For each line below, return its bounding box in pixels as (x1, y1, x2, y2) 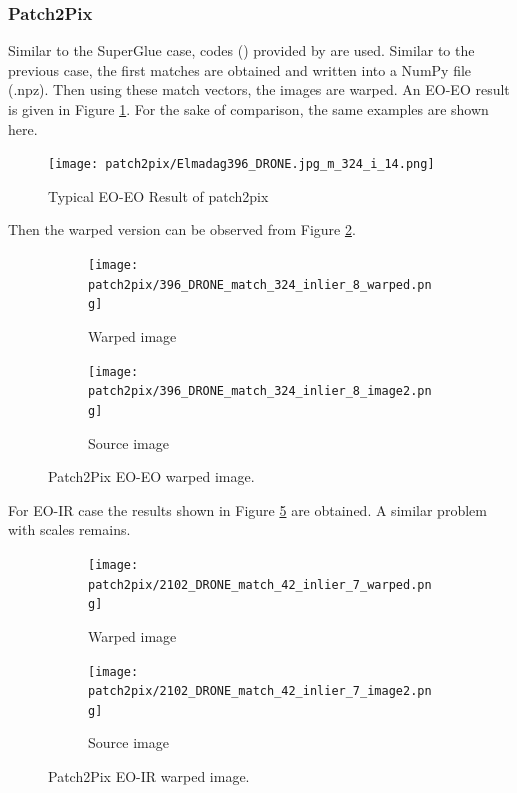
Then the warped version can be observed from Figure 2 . (8, 219, 356, 240)
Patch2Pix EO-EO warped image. (48, 466, 255, 487)
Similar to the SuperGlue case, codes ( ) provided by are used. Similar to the (8, 40, 475, 61)
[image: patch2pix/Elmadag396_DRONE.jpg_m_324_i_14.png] (48, 157, 435, 172)
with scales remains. (8, 519, 131, 540)
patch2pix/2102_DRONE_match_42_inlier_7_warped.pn (88, 577, 432, 592)
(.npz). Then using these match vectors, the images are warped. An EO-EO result (8, 79, 510, 100)
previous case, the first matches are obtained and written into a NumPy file (8, 59, 472, 80)
